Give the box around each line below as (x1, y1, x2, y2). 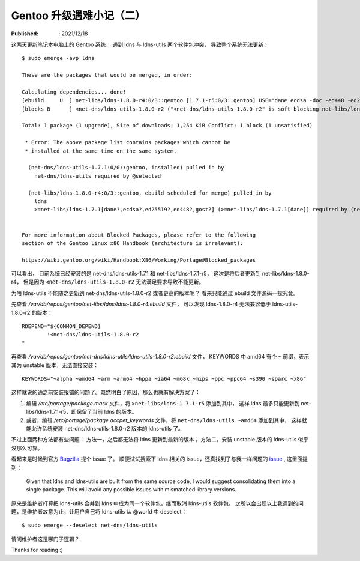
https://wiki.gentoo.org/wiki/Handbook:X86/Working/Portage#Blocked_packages (22, 256, 256, 264)
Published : (11, 30, 39, 37)
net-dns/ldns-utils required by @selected (34, 172, 161, 180)
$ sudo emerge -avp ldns (22, 55, 95, 62)
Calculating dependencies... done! (22, 88, 127, 96)
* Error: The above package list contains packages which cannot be (25, 139, 231, 146)
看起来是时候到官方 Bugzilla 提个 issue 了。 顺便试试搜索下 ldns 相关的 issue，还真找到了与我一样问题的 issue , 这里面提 (11, 455, 308, 462)
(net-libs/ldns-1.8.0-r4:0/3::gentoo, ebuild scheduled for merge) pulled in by (28, 189, 272, 196)
